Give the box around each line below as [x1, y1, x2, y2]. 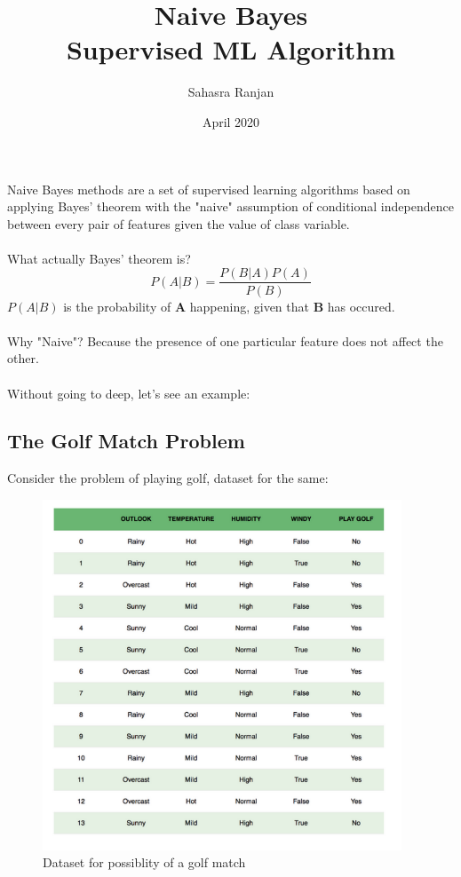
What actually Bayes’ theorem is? [7, 249, 191, 267]
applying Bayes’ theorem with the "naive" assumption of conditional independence [7, 197, 454, 216]
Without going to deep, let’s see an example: [7, 383, 250, 402]
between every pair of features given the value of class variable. [7, 214, 350, 233]
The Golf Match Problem [7, 427, 245, 454]
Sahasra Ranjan [187, 83, 274, 101]
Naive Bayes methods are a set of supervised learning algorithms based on [7, 179, 410, 198]
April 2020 [202, 112, 260, 130]
